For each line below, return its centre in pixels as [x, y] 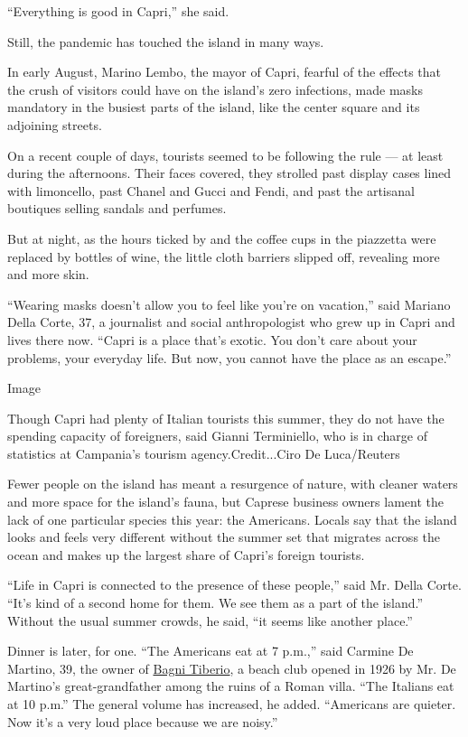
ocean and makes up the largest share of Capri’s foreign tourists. [186, 554]
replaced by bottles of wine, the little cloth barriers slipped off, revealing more [224, 256]
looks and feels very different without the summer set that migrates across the [224, 537]
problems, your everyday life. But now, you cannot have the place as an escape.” [229, 357]
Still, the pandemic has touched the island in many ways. [166, 41]
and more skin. [48, 274]
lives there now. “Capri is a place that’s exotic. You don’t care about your [212, 339]
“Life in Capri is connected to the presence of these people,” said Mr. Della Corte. [234, 585]
